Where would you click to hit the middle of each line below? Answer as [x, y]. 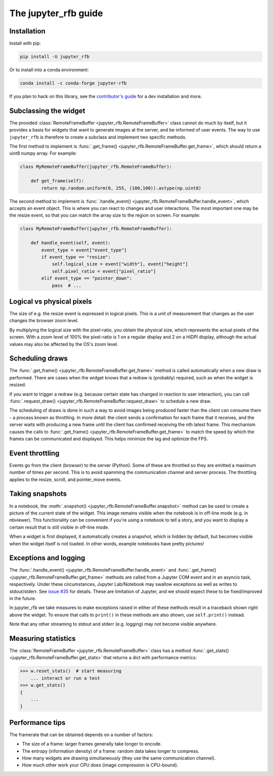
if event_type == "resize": [76, 257]
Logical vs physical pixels [51, 301]
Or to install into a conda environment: [49, 70]
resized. [18, 385]
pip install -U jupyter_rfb [55, 57]
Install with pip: [25, 44]
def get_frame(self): [57, 181]
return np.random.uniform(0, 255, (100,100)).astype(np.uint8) [121, 188]
